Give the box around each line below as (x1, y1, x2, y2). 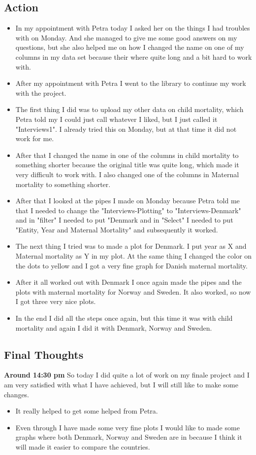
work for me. (15, 133, 54, 144)
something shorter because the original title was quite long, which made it (15, 159, 239, 170)
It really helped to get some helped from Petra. (15, 406, 158, 416)
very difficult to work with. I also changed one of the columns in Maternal (15, 169, 239, 179)
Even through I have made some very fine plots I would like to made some (15, 422, 240, 432)
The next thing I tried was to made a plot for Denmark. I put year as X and (15, 241, 247, 251)
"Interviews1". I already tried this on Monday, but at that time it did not (15, 123, 237, 134)
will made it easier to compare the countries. (15, 442, 150, 452)
